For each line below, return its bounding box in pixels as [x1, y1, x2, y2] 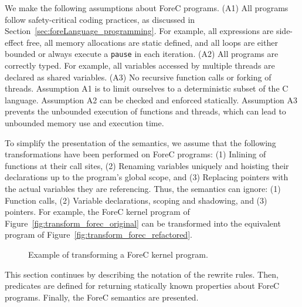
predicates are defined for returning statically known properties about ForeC [5, 279, 280, 292]
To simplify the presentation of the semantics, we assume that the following [5, 136, 276, 149]
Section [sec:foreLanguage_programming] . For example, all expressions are [5, 25, 274, 37]
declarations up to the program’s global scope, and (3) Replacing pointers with [5, 171, 289, 183]
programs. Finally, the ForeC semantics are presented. [5, 291, 199, 303]
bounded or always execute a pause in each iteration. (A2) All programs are [5, 48, 279, 60]
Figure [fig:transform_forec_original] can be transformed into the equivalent [5, 217, 281, 229]
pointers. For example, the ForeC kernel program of [5, 205, 190, 218]
